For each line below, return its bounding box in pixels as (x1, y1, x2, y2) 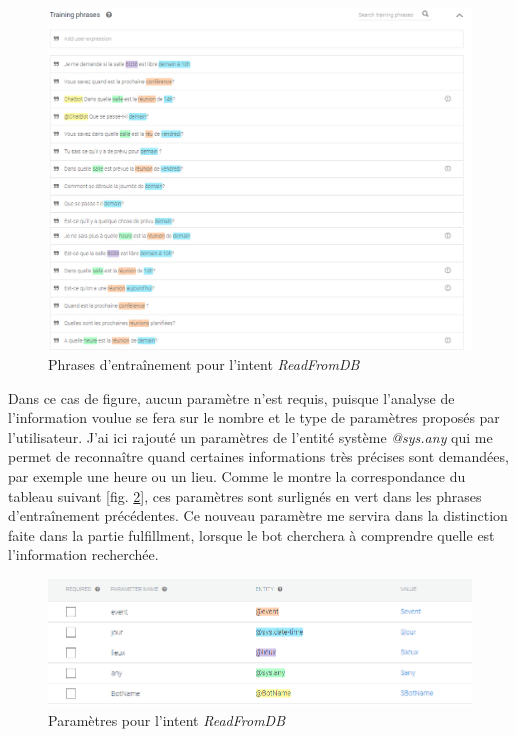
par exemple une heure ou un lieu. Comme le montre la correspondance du (8, 465, 466, 486)
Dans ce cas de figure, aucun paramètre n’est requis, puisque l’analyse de (8, 387, 455, 408)
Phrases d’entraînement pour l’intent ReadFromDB (48, 354, 360, 375)
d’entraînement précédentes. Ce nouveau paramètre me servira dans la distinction (8, 505, 508, 526)
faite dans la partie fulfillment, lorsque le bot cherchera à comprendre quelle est (8, 524, 495, 545)
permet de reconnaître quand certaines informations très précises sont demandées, (8, 446, 509, 467)
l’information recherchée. (8, 544, 159, 565)
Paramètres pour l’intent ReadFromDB (48, 709, 286, 730)
